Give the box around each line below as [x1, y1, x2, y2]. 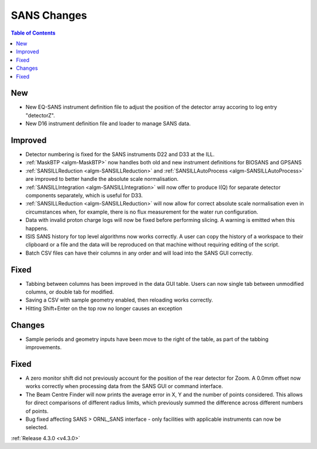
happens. [25, 225, 49, 232]
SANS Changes [11, 9, 87, 22]
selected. [25, 424, 48, 431]
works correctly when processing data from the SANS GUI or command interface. [25, 383, 223, 390]
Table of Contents [11, 29, 56, 36]
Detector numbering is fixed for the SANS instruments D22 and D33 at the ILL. [25, 151, 215, 158]
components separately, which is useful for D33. [25, 192, 143, 199]
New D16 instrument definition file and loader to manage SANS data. [25, 120, 191, 127]
